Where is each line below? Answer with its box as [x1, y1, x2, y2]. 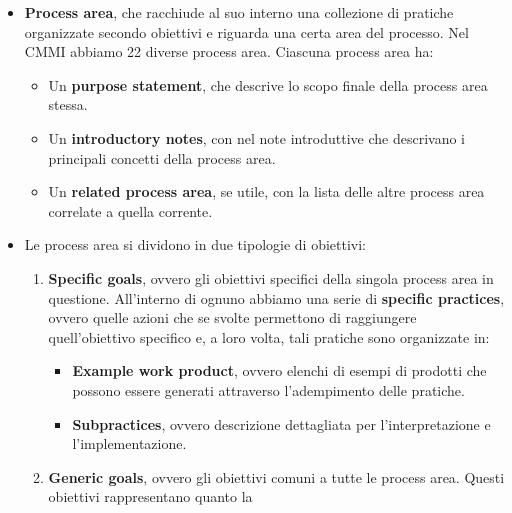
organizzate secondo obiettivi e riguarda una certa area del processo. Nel [24, 21, 469, 42]
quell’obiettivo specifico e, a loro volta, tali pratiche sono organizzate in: [48, 326, 490, 347]
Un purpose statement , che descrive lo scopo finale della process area [48, 74, 488, 95]
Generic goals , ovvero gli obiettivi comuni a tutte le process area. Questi [48, 466, 505, 487]
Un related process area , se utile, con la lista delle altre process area [48, 181, 485, 202]
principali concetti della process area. [48, 147, 276, 168]
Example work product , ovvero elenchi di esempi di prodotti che [72, 360, 487, 381]
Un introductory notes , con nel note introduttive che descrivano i [48, 127, 466, 148]
